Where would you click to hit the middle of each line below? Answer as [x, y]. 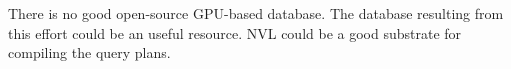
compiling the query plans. [89, 52]
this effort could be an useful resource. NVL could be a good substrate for [235, 32]
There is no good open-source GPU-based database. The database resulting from [256, 13]
